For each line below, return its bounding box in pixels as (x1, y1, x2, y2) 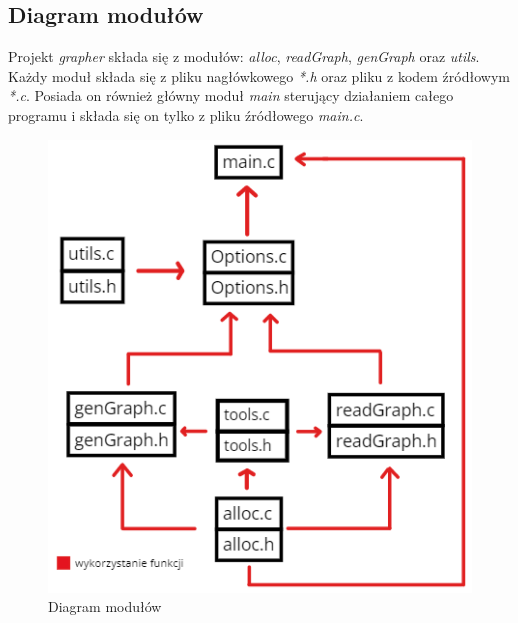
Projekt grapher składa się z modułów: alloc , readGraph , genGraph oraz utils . (8, 46, 480, 67)
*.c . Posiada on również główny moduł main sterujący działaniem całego (8, 85, 454, 106)
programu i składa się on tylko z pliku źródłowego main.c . (8, 104, 364, 125)
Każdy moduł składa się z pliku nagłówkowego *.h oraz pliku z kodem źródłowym (8, 65, 510, 86)
